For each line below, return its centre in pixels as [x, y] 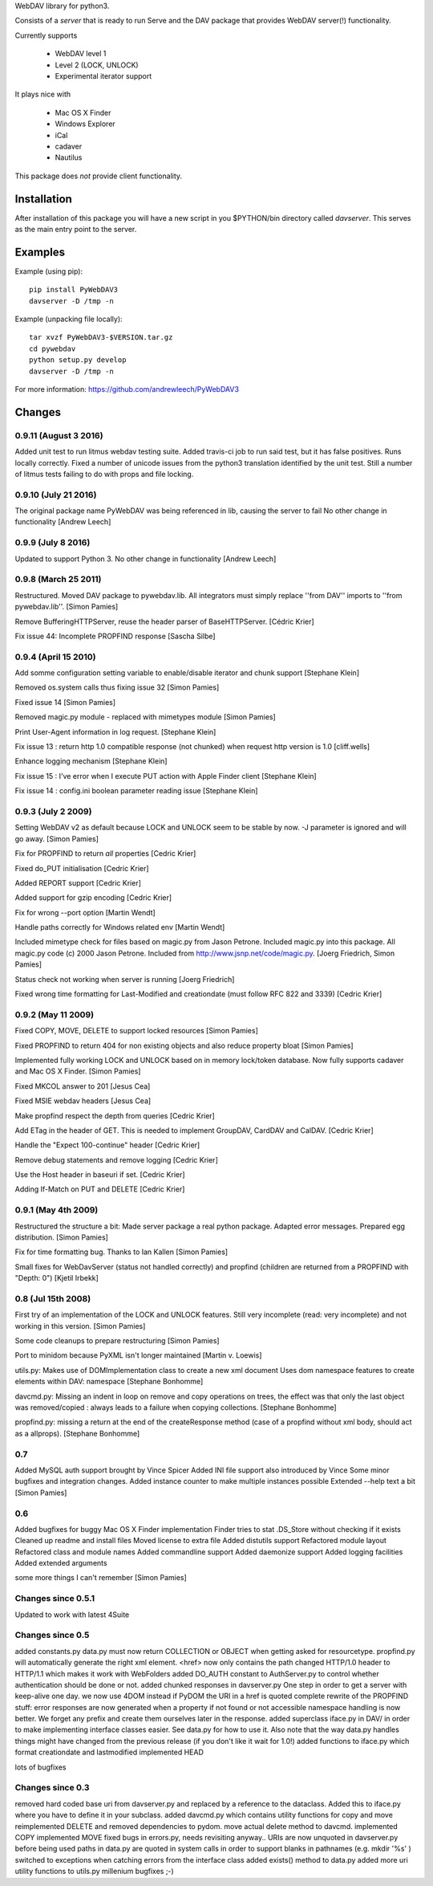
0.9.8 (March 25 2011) [58, 580]
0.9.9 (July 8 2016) [53, 543]
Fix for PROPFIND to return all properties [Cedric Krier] [105, 853]
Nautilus [69, 157]
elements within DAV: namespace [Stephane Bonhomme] [109, 1382]
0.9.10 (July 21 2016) [56, 495]
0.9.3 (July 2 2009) [53, 811]
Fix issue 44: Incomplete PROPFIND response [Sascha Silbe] [115, 636]
